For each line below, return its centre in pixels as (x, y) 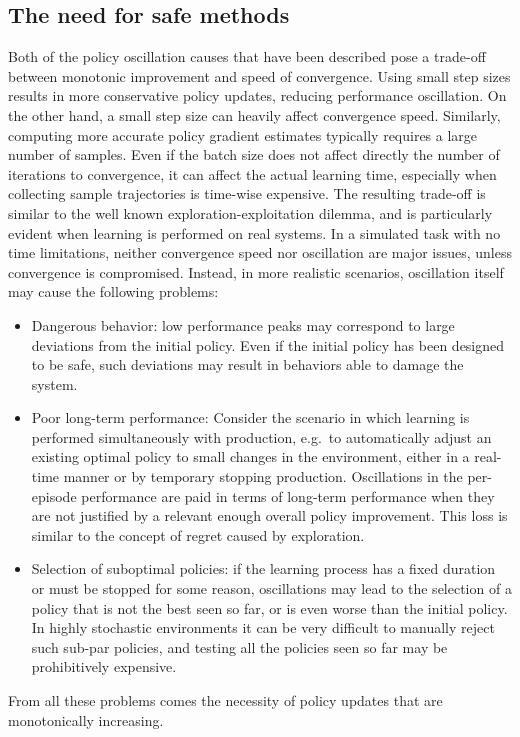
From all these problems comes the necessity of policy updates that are (225, 700)
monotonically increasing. (86, 719)
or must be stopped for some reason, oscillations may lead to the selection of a (271, 588)
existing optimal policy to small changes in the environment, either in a (250, 456)
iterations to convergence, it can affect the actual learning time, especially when (252, 173)
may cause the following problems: (113, 291)
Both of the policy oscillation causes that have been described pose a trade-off (247, 56)
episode (54, 495)
